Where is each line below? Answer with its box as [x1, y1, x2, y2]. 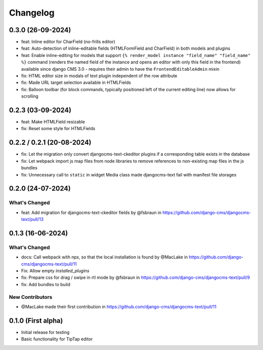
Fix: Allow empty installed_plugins [21, 268, 90, 274]
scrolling [21, 93, 38, 99]
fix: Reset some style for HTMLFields [21, 126, 95, 132]
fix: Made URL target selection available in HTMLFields [21, 79, 131, 85]
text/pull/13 [21, 216, 44, 222]
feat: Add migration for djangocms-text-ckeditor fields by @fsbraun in [21, 210, 162, 215]
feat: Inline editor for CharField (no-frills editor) [21, 39, 115, 45]
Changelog [9, 7, 55, 18]
